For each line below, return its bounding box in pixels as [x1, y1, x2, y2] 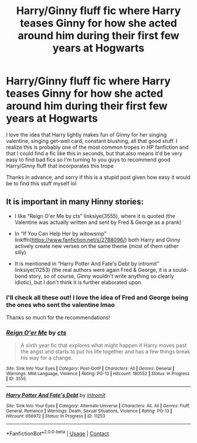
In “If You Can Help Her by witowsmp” [14, 230, 107, 237]
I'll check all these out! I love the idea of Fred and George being [6, 293, 189, 301]
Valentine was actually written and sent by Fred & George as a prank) [14, 219, 182, 226]
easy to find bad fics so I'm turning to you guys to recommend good [6, 156, 171, 163]
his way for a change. [20, 355, 73, 362]
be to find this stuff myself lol [6, 180, 77, 187]
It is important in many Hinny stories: [6, 197, 144, 207]
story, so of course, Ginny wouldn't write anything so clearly [28, 272, 174, 280]
